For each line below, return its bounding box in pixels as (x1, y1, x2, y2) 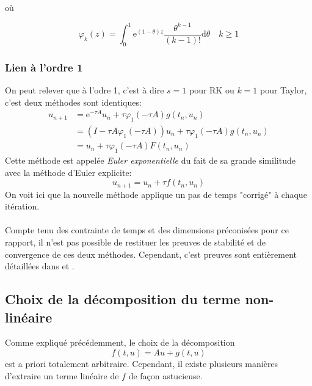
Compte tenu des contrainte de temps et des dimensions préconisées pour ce (5, 224, 289, 236)
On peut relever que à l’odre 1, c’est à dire (5, 84, 164, 96)
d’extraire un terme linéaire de (5, 369, 119, 382)
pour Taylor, (259, 84, 307, 96)
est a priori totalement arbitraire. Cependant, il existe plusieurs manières (5, 357, 278, 370)
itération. (5, 200, 40, 213)
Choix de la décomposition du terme (5, 289, 241, 308)
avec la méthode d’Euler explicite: (5, 166, 132, 178)
